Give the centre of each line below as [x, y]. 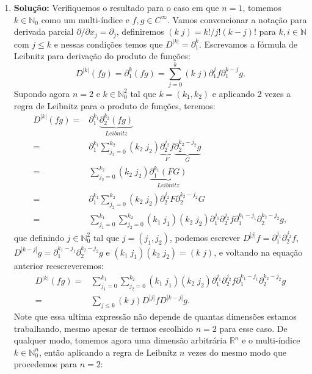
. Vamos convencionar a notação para [237, 19]
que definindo [39, 237]
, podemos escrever [205, 237]
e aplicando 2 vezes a [252, 93]
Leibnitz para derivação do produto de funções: [102, 56]
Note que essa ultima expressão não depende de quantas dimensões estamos [155, 316]
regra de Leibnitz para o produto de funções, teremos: [114, 105]
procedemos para [45, 364]
